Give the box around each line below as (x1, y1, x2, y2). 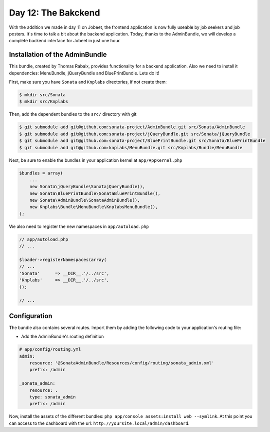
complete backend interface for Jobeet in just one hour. (9, 38, 121, 44)
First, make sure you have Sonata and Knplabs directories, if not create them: (9, 79, 167, 85)
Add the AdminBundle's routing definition (21, 333, 104, 340)
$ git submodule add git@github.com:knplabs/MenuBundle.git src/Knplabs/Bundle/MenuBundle (19, 145, 243, 150)
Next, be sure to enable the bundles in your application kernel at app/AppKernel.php (9, 157, 182, 163)
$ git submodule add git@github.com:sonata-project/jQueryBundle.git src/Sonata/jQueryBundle (19, 131, 251, 137)
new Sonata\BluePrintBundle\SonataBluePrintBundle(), (29, 190, 161, 196)
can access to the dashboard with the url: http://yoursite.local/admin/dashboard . (9, 420, 190, 426)
